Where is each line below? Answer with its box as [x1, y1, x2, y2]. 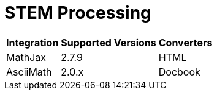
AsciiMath [6, 65, 52, 78]
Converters [158, 36, 213, 49]
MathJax [6, 51, 46, 63]
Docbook [158, 65, 200, 78]
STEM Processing [4, 2, 151, 23]
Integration [6, 36, 59, 49]
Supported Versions [61, 36, 156, 49]
